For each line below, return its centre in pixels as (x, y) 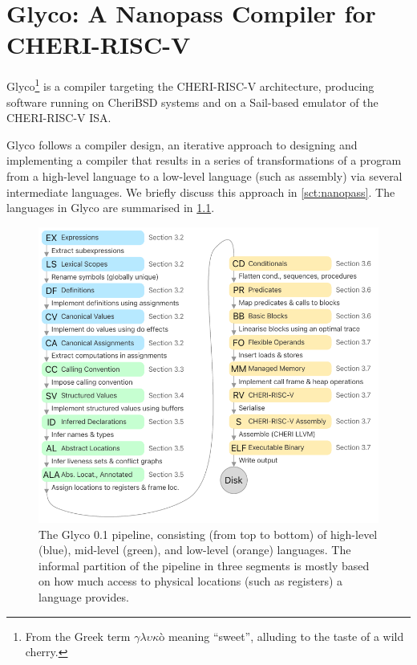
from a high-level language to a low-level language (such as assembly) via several (204, 175)
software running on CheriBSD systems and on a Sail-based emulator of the (192, 102)
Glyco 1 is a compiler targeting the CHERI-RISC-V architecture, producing (190, 85)
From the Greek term (78, 636)
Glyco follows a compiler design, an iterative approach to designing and (182, 144)
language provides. (84, 597)
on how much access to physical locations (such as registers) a (191, 581)
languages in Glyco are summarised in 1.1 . (111, 208)
